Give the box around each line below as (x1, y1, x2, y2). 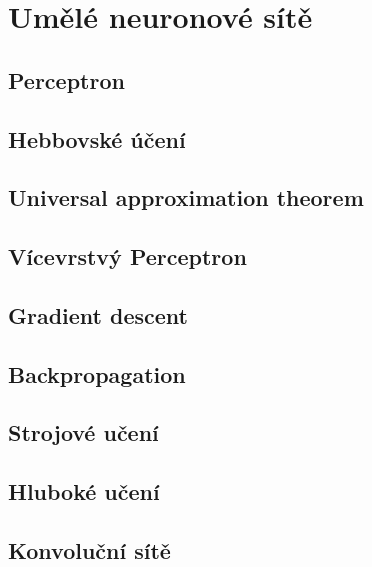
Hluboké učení (8, 476, 160, 507)
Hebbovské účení (8, 123, 186, 154)
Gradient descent (8, 299, 188, 330)
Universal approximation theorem (8, 182, 364, 213)
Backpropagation (8, 358, 186, 389)
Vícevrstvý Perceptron (8, 241, 247, 272)
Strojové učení (8, 417, 159, 448)
